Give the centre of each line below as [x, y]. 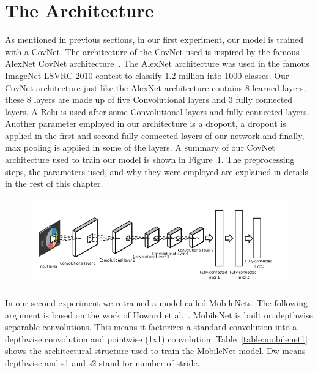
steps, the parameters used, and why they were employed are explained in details [157, 171]
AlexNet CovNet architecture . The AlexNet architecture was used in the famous [157, 63]
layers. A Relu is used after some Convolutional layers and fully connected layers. [157, 111]
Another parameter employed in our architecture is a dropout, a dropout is [146, 123]
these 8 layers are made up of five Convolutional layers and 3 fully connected [149, 100]
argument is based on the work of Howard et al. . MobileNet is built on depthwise [159, 315]
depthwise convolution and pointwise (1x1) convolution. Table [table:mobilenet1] [156, 338]
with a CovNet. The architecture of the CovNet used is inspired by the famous [152, 51]
